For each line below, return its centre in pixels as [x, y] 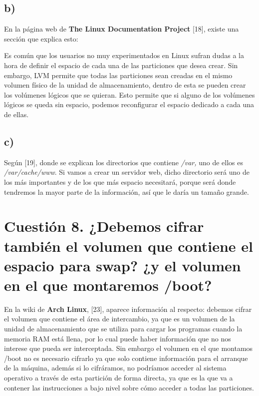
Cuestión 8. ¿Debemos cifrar [104, 226]
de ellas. [16, 114]
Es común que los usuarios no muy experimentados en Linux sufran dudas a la [124, 55]
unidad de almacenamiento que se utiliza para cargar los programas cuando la [123, 328]
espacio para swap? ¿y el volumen [123, 265]
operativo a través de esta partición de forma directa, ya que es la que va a [119, 377]
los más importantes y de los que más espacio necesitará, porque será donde [120, 181]
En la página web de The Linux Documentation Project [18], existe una [122, 29]
